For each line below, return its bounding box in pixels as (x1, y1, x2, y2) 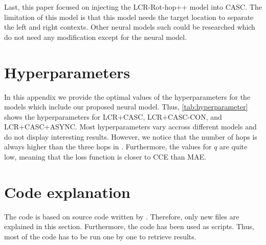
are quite (219, 141, 248, 152)
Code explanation (4, 181, 130, 202)
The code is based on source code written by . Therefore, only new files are (4, 211, 239, 221)
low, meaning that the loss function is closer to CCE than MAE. (4, 151, 207, 162)
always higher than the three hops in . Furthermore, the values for (4, 141, 212, 152)
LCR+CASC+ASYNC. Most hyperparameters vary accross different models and (4, 121, 257, 132)
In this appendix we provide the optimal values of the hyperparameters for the (4, 91, 251, 102)
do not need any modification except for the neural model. (4, 31, 187, 42)
